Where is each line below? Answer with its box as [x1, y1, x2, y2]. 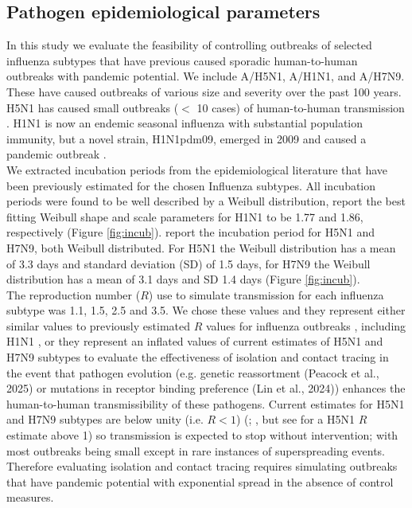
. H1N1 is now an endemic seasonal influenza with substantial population [6, 115, 363, 131]
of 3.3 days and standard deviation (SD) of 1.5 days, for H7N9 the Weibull [6, 255, 371, 272]
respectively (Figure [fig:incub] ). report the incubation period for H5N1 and [6, 224, 375, 240]
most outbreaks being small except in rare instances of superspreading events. [6, 442, 386, 459]
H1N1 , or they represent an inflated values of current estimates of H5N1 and [6, 333, 383, 350]
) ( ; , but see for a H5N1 [235, 411, 355, 428]
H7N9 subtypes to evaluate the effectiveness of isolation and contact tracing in [6, 349, 389, 365]
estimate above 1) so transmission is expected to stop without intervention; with [6, 427, 398, 444]
